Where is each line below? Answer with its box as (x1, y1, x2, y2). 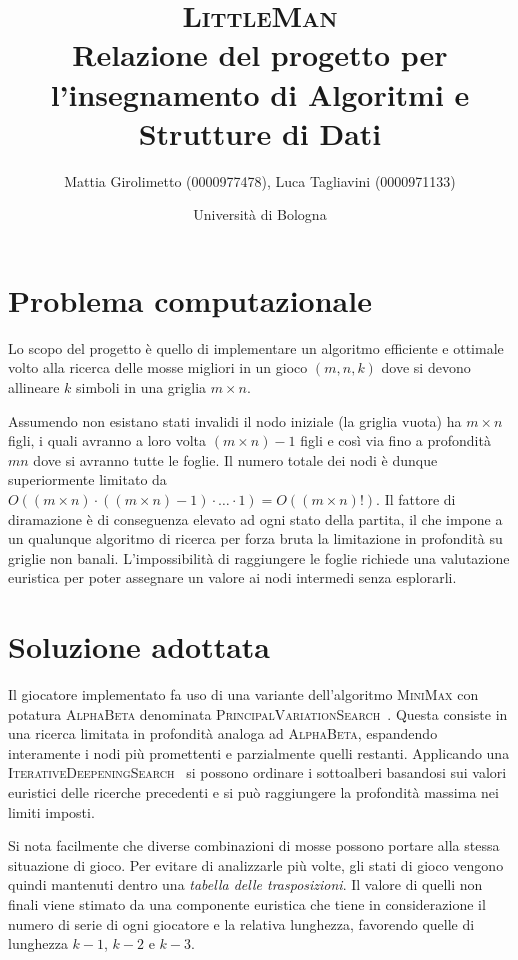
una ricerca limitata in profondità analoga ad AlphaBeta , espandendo (8, 723, 438, 744)
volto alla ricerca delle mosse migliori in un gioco (8, 357, 308, 378)
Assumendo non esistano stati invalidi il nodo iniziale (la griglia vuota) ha (8, 410, 462, 431)
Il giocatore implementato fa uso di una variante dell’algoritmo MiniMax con (8, 684, 479, 705)
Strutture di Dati (138, 112, 382, 153)
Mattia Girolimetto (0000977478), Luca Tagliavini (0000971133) (64, 170, 456, 191)
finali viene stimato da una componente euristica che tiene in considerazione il (8, 894, 486, 914)
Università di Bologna (193, 204, 327, 225)
